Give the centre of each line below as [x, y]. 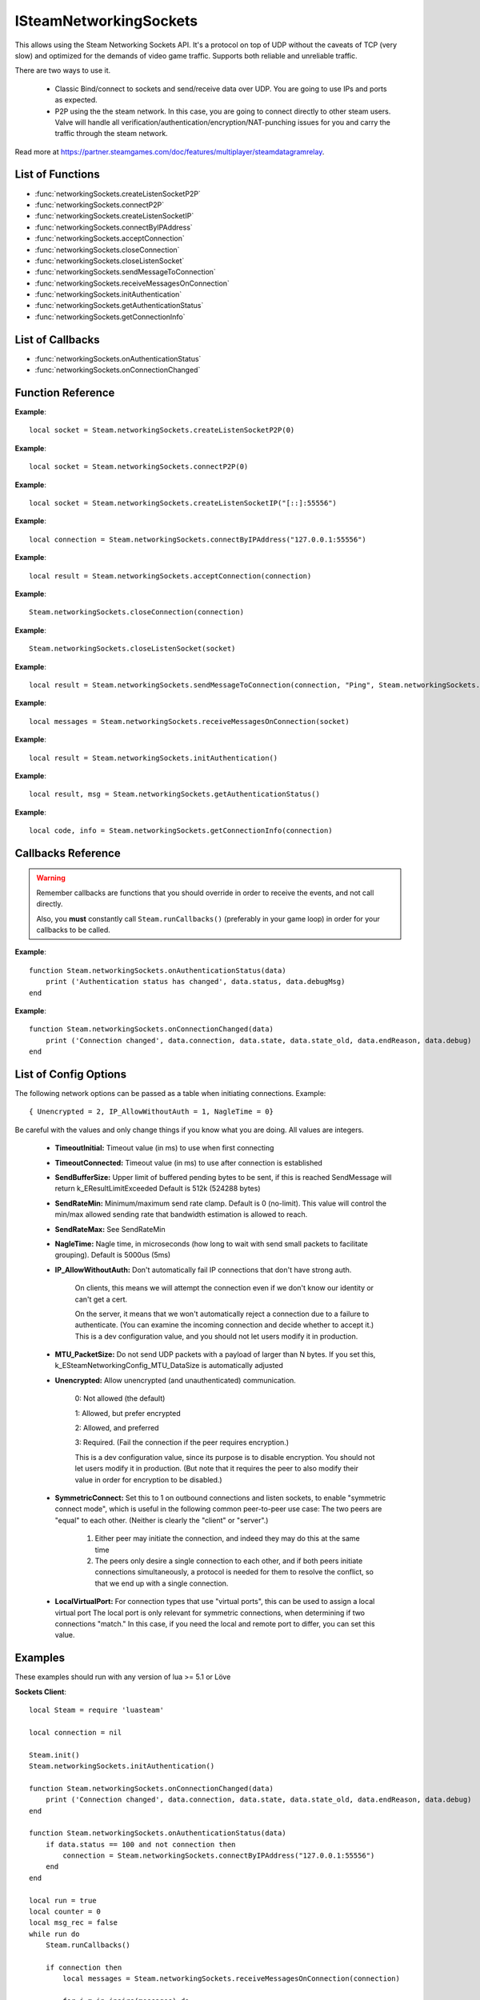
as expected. [76, 100]
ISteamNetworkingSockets [106, 21]
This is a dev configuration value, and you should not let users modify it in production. [216, 1336]
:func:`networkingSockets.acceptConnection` [110, 238]
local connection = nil [76, 1732]
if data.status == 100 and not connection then [140, 1844]
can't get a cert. [101, 1299]
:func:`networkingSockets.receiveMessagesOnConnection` [132, 283]
